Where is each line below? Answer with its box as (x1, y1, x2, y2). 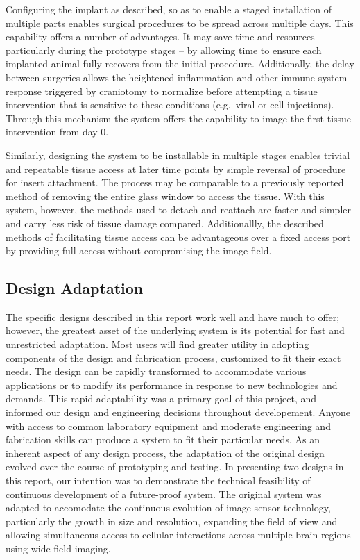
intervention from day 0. (6, 124, 109, 139)
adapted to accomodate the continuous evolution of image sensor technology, (6, 500, 331, 515)
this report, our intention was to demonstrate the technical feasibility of (6, 473, 311, 488)
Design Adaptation (6, 277, 144, 299)
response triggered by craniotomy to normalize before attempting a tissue (6, 83, 318, 98)
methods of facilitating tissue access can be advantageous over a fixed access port (6, 229, 351, 244)
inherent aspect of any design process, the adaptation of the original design (6, 445, 325, 460)
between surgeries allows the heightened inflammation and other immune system (6, 69, 348, 84)
